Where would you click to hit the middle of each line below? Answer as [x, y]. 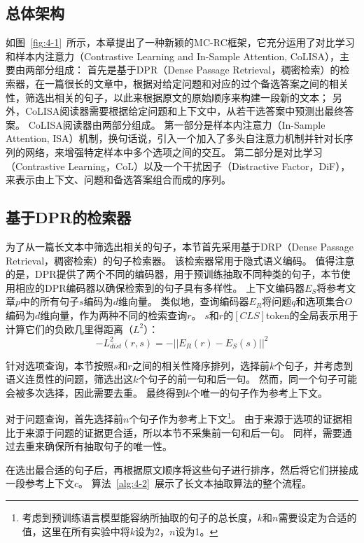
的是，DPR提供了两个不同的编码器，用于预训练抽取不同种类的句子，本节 [173, 274]
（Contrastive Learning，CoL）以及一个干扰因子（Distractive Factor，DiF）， [178, 165]
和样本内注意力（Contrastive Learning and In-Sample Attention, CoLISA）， [173, 56]
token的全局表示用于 [312, 315]
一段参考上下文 [40, 483]
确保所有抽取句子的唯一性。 [108, 446]
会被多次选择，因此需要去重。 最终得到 [96, 392]
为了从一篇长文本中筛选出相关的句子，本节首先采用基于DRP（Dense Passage [180, 246]
